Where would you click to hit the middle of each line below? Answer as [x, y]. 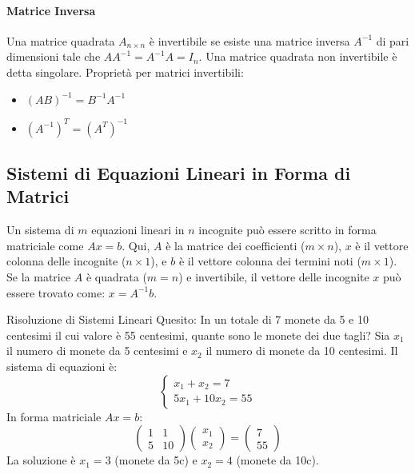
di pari [393, 40]
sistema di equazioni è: [62, 366]
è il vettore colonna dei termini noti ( [270, 261]
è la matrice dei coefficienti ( [235, 245]
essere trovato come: [56, 292]
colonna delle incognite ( [66, 261]
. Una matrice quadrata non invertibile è [298, 56]
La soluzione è [41, 460]
